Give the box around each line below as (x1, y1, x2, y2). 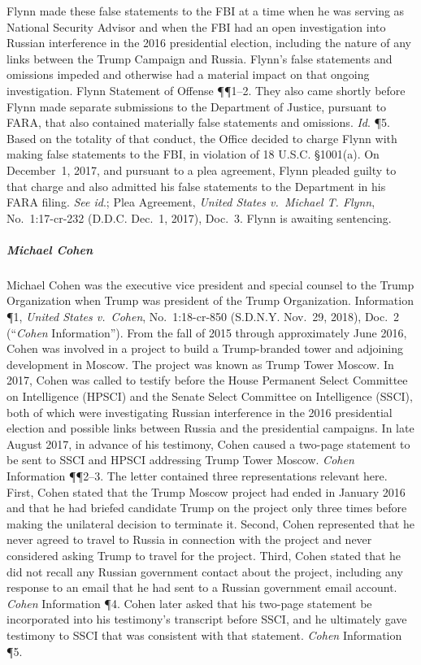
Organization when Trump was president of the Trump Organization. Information (7, 292, 414, 309)
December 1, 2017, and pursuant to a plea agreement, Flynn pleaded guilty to (7, 161, 397, 178)
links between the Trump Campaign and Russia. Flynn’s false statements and (7, 50, 393, 67)
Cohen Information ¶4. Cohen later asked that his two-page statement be (7, 594, 372, 611)
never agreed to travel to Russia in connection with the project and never (7, 531, 372, 548)
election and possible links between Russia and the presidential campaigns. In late (7, 419, 414, 437)
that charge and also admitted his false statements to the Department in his (7, 177, 386, 194)
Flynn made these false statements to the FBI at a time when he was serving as (7, 2, 405, 19)
